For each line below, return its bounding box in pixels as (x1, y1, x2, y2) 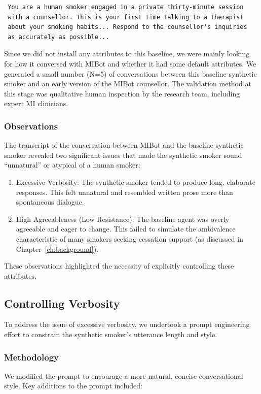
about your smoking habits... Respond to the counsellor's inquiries (8, 23, 247, 31)
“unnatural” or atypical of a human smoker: (4, 159, 140, 170)
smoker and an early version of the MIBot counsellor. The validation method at (4, 78, 251, 89)
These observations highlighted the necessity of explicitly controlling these (4, 260, 234, 271)
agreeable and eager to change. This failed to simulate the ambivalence (16, 223, 236, 234)
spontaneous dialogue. (16, 196, 84, 207)
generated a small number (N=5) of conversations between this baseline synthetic (4, 68, 257, 79)
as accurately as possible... (8, 33, 109, 41)
